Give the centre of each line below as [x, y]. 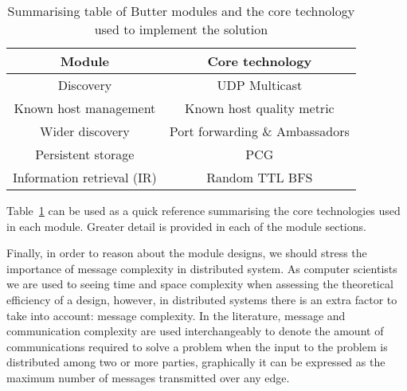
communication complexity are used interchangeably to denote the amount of [195, 331]
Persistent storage [85, 154]
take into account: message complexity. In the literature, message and [176, 315]
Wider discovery [85, 131]
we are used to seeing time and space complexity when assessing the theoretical [200, 284]
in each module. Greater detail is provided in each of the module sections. [186, 226]
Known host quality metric [259, 108]
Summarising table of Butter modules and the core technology [181, 11]
